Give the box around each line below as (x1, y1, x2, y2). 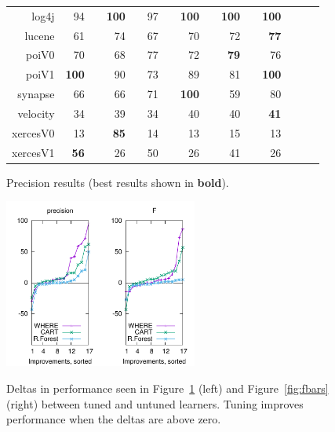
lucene (24, 27, 55, 43)
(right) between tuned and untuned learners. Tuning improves (6, 395, 304, 412)
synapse (17, 86, 55, 102)
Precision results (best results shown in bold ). (6, 174, 229, 190)
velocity (17, 104, 55, 121)
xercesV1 (12, 144, 55, 160)
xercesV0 (12, 124, 55, 141)
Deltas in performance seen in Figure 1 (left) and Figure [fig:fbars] (6, 380, 329, 397)
